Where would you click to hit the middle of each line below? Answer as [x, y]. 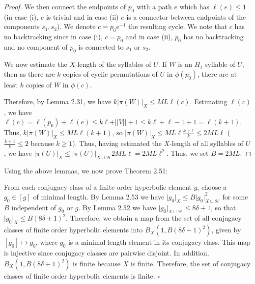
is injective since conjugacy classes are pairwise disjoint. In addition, [107, 253]
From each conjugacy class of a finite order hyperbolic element [98, 187]
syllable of [220, 64]
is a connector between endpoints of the [186, 16]
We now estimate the [36, 64]
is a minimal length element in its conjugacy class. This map [159, 242]
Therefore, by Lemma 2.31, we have [58, 101]
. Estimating [209, 101]
